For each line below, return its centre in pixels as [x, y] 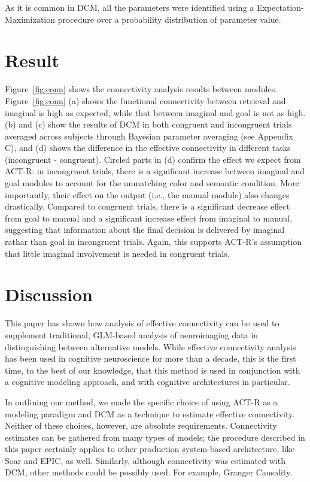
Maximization [30, 19]
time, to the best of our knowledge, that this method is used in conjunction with [153, 370]
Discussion [49, 294]
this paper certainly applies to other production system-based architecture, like [150, 449]
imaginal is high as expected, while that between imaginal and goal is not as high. [155, 112]
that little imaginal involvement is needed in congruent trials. [117, 253]
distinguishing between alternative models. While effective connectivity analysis [151, 346]
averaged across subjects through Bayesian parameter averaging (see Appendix [149, 136]
